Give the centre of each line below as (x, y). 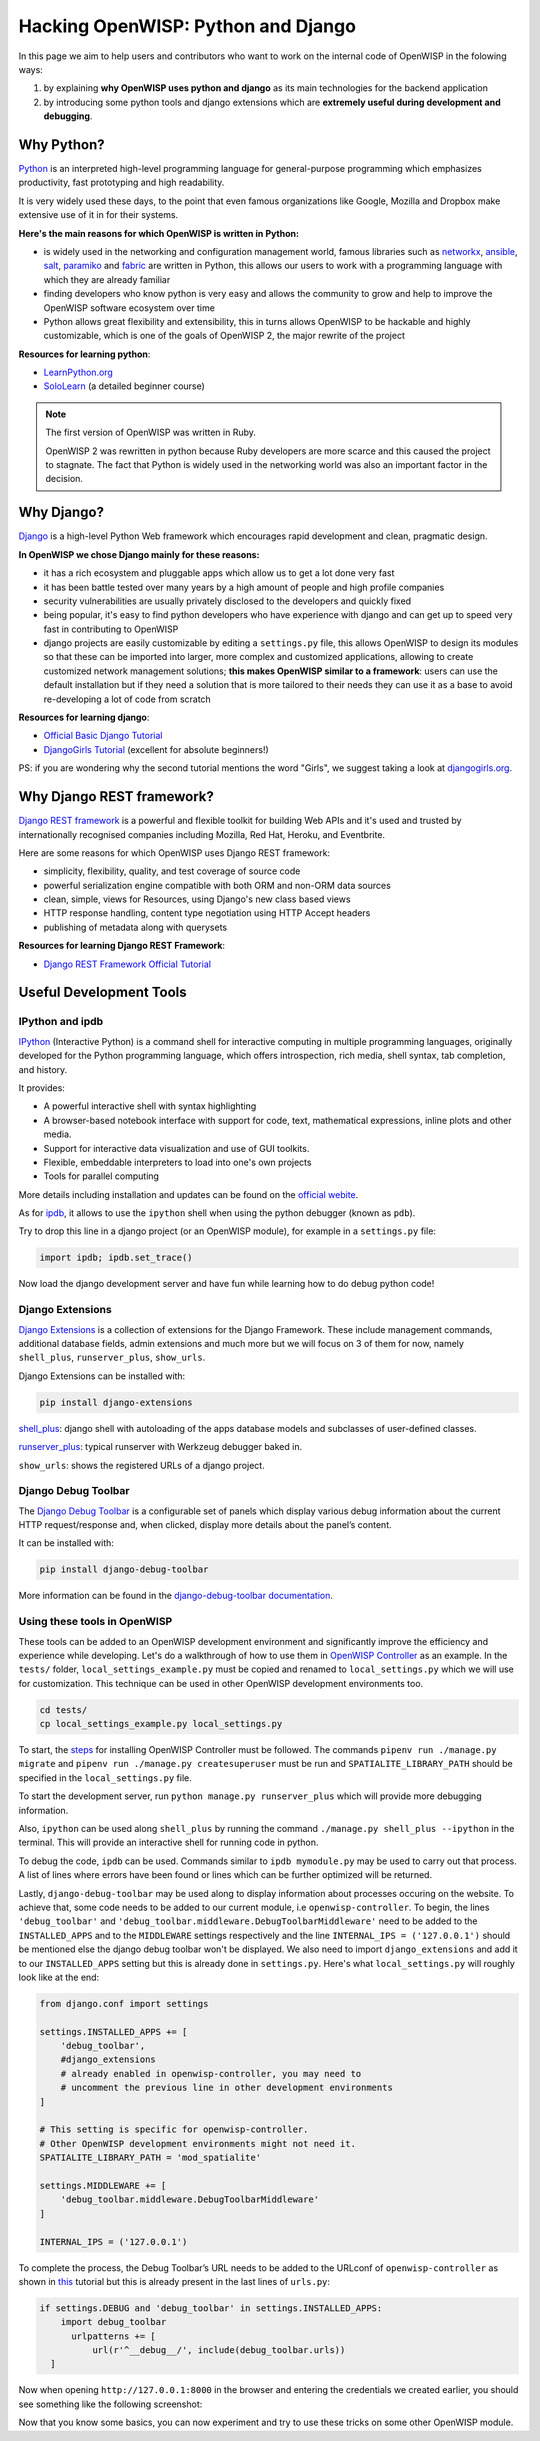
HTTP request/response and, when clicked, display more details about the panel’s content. (205, 1525)
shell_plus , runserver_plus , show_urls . (112, 1357)
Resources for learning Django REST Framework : (121, 946)
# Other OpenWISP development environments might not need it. (198, 2143)
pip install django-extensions (116, 1402)
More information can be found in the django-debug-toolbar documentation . (176, 1596)
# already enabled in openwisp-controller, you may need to (211, 2073)
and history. (43, 1069)
